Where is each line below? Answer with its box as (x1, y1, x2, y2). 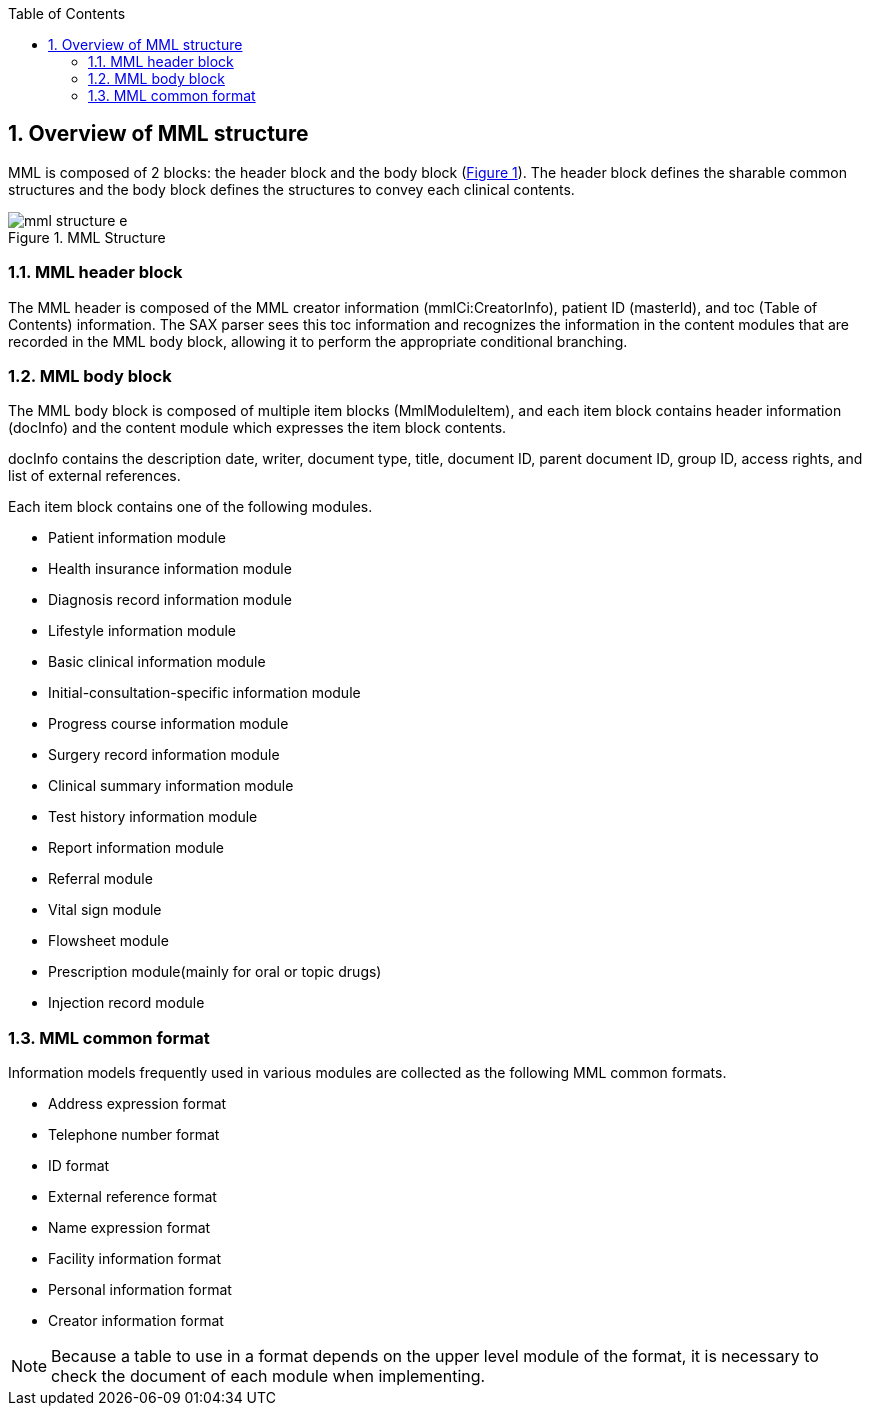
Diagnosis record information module (48, 591, 292, 609)
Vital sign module (48, 901, 162, 919)
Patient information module (48, 529, 226, 547)
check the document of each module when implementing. (51, 1366, 486, 1387)
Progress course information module (48, 715, 289, 733)
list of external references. (8, 467, 181, 485)
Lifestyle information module (48, 622, 236, 640)
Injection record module (48, 994, 205, 1012)
